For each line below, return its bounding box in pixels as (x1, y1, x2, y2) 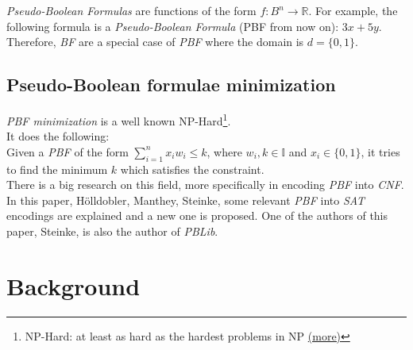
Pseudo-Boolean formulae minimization (6, 72, 336, 97)
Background (6, 269, 141, 302)
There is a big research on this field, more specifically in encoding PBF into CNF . (6, 176, 404, 193)
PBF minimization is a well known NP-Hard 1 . (6, 110, 231, 129)
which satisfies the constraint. (120, 160, 264, 177)
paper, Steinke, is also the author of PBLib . (6, 223, 218, 239)
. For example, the (308, 2, 398, 18)
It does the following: (6, 128, 110, 144)
